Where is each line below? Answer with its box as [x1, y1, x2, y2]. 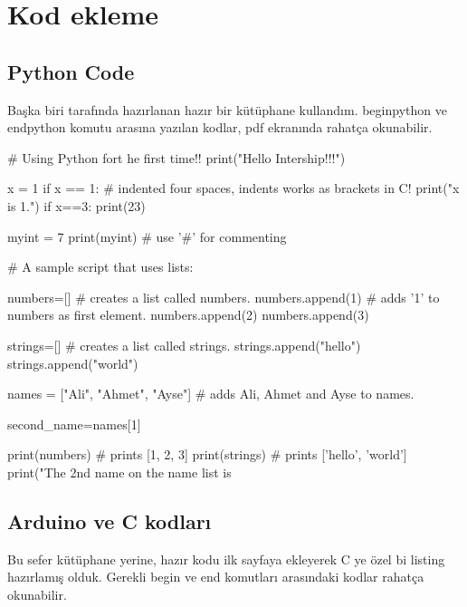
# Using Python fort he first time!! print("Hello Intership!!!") [7, 148, 346, 167]
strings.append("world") [7, 353, 138, 372]
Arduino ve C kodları [7, 506, 212, 535]
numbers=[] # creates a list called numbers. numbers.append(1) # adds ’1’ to [7, 287, 440, 306]
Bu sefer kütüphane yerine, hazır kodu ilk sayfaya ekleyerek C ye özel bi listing [7, 549, 445, 568]
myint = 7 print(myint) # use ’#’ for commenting [7, 226, 287, 246]
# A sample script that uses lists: [7, 257, 194, 276]
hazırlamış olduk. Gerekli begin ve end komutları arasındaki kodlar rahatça [7, 567, 424, 586]
